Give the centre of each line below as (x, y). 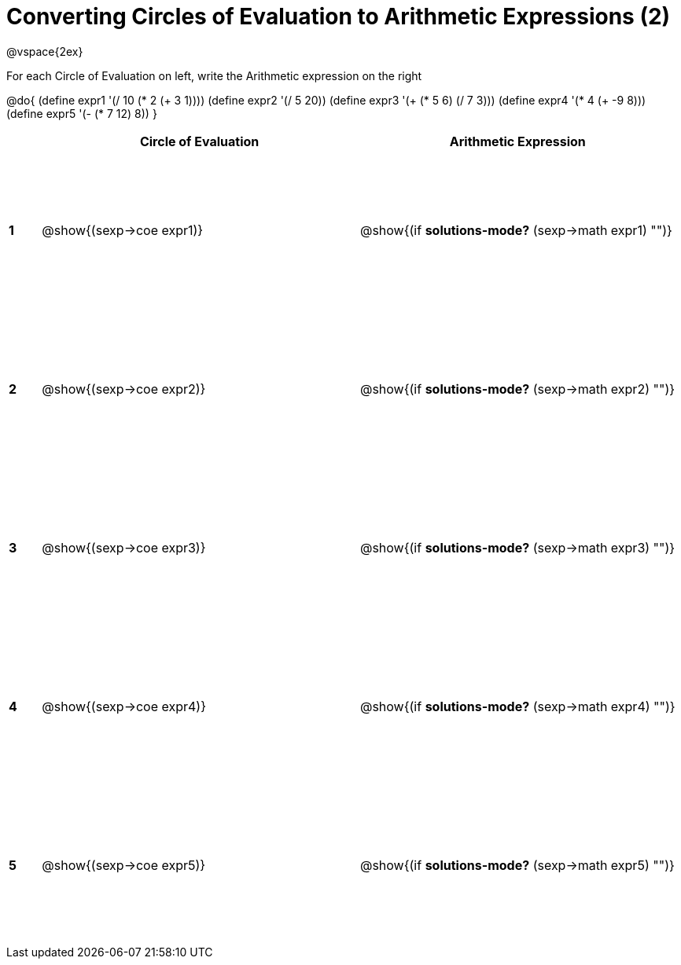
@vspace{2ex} (45, 51)
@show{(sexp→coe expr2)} (124, 389)
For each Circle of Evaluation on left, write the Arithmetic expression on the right (214, 75)
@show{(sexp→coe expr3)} (124, 547)
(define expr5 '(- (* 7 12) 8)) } (82, 113)
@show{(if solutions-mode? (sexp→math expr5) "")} (517, 865)
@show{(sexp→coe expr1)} (123, 230)
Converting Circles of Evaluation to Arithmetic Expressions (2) (339, 17)
